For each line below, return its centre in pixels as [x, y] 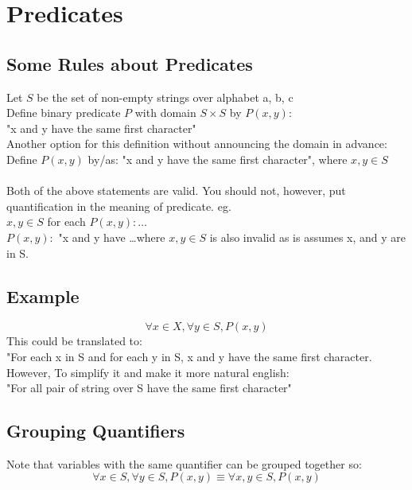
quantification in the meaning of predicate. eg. [119, 206]
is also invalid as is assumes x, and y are [307, 237]
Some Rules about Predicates [130, 63]
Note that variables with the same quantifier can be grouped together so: [184, 463]
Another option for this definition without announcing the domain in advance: [197, 144]
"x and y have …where [112, 237]
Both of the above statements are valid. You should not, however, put [176, 191]
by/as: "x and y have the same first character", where [218, 159]
